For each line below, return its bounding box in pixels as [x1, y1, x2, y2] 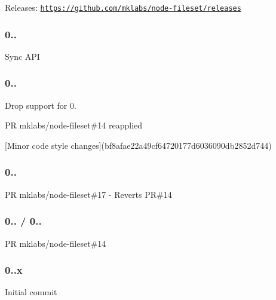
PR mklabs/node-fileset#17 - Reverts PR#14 [5, 188, 172, 200]
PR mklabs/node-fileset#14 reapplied [5, 119, 143, 131]
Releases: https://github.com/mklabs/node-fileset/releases [5, 1, 241, 13]
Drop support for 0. [5, 99, 76, 111]
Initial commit [5, 286, 57, 298]
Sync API [5, 50, 40, 62]
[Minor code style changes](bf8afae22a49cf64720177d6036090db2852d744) [5, 139, 272, 151]
